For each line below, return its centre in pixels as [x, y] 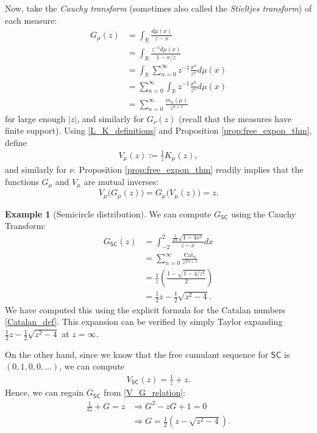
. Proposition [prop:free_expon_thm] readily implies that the [188, 169]
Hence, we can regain [45, 392]
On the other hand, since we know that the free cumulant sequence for [137, 354]
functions [22, 181]
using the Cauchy [264, 213]
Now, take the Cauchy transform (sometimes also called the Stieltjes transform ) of [158, 8]
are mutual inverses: [121, 181]
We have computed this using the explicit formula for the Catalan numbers [145, 309]
